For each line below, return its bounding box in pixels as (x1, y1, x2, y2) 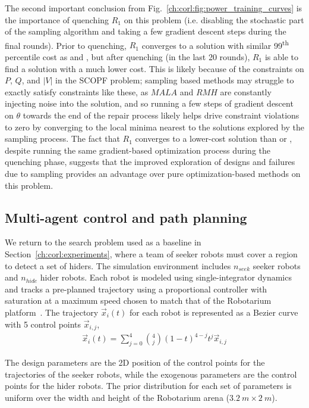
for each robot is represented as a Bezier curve (130, 306, 298, 318)
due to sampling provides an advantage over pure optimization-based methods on (5, 167, 301, 179)
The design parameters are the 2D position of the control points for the (5, 356, 265, 369)
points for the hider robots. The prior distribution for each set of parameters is (5, 379, 292, 392)
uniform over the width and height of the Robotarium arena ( (5, 391, 229, 404)
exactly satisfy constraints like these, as (5, 85, 149, 98)
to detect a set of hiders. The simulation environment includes (5, 259, 231, 272)
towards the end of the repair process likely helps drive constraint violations (23, 109, 299, 121)
